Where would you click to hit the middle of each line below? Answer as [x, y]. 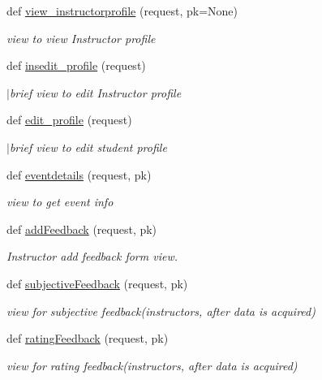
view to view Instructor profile [81, 38]
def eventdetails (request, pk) [79, 174]
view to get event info [60, 202]
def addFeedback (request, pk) [82, 229]
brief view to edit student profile [88, 147]
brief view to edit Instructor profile [95, 92]
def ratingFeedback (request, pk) [88, 338]
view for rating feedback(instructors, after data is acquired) [152, 365]
